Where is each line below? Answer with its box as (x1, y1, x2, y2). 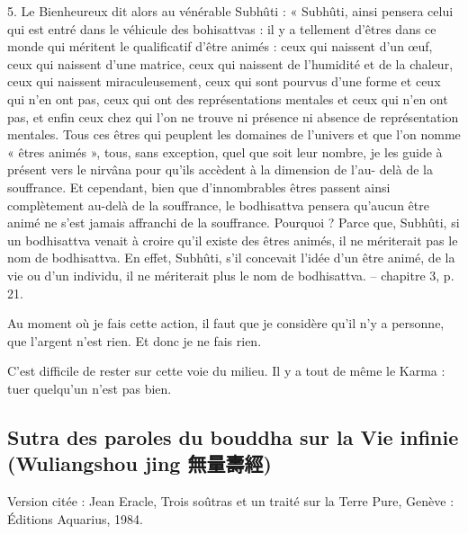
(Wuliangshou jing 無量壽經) (7, 449, 272, 477)
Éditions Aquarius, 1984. (7, 509, 143, 528)
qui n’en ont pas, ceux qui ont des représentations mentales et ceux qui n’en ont (7, 89, 448, 108)
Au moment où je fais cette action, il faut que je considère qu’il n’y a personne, (7, 314, 445, 333)
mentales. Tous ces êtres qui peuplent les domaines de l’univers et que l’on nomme (7, 125, 461, 144)
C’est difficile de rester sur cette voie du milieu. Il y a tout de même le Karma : (7, 361, 445, 380)
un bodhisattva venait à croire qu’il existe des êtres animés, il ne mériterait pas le (7, 230, 458, 249)
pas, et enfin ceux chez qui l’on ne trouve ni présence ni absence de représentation (7, 107, 459, 126)
